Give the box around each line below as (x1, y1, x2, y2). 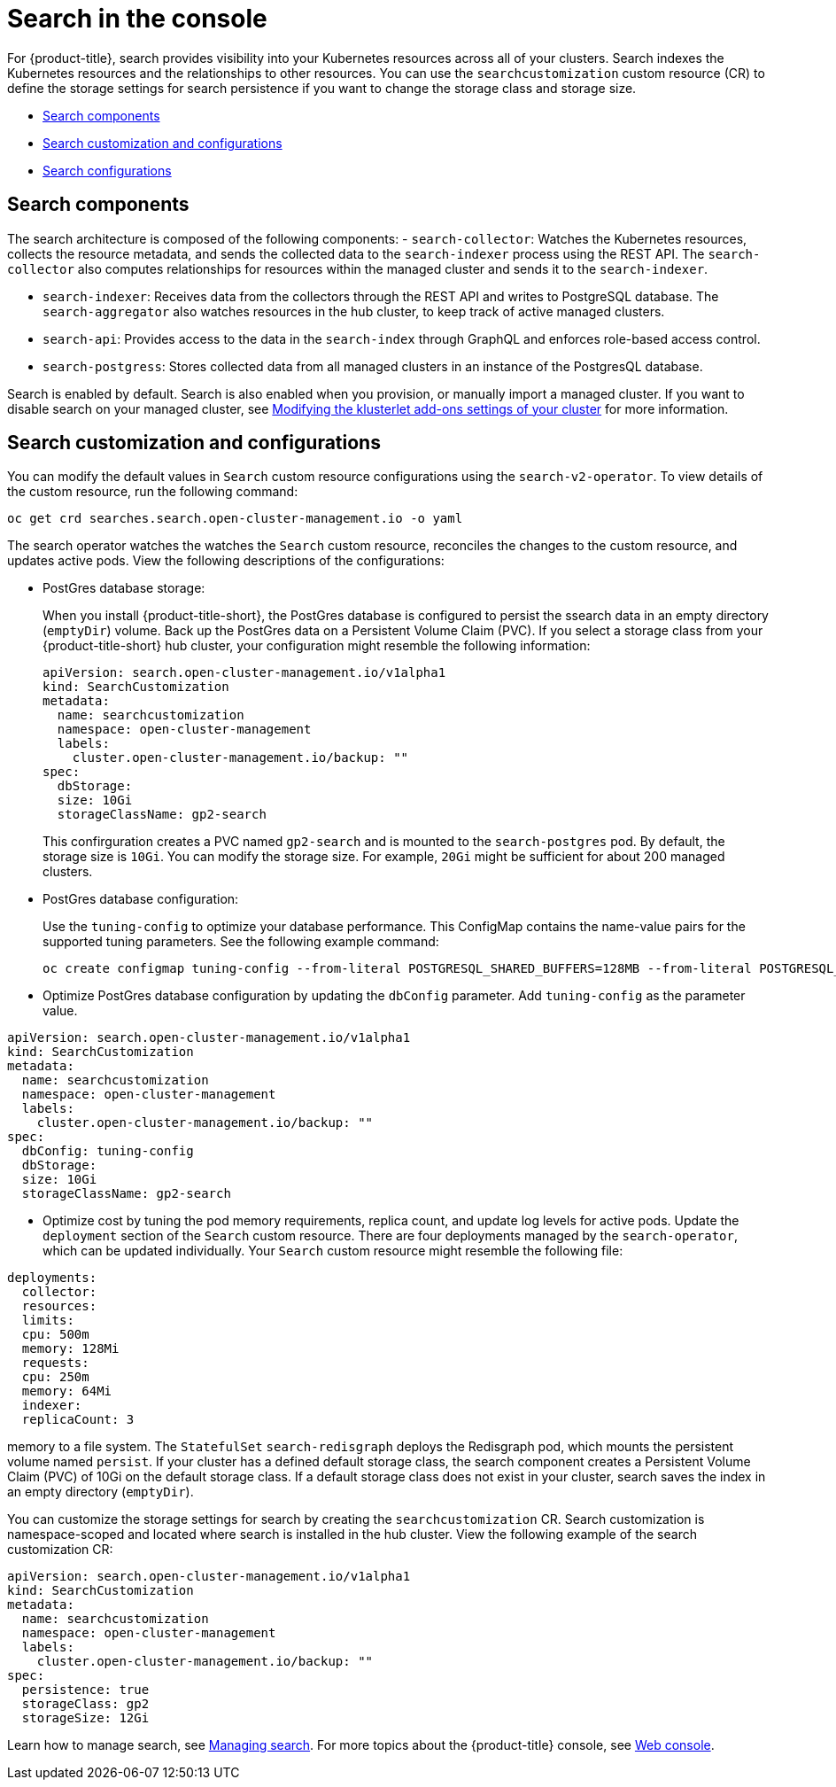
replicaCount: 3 (21, 1412, 135, 1427)
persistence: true (21, 1682, 150, 1698)
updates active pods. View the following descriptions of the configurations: (7, 553, 445, 569)
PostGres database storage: (43, 580, 205, 596)
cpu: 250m (21, 1370, 89, 1385)
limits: (21, 1313, 74, 1328)
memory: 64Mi (21, 1384, 112, 1399)
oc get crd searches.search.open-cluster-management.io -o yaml (7, 511, 463, 526)
